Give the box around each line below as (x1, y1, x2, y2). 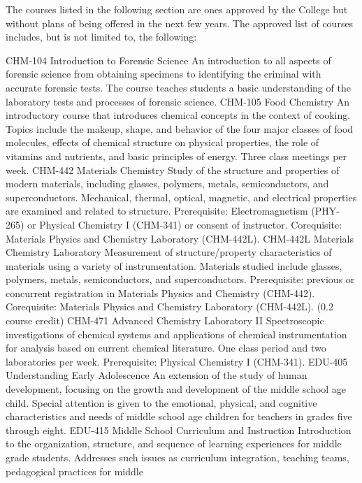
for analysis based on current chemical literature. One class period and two (6, 340, 326, 355)
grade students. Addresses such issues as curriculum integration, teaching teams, (6, 450, 349, 464)
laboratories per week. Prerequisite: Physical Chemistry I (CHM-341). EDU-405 (6, 354, 348, 368)
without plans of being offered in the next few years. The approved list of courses (6, 15, 354, 30)
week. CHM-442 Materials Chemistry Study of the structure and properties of (6, 162, 340, 177)
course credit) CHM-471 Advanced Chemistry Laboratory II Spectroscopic (6, 313, 324, 328)
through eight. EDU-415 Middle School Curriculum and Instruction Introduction (6, 422, 352, 437)
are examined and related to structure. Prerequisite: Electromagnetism (6, 203, 308, 218)
